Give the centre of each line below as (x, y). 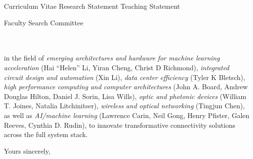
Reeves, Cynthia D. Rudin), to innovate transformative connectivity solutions (120, 125)
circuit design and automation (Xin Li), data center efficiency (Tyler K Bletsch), (125, 77)
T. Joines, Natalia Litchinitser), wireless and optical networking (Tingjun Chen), (125, 106)
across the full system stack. (46, 134)
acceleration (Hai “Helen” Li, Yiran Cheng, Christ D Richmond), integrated (117, 67)
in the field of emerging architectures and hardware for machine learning (112, 58)
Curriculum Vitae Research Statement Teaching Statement (92, 6)
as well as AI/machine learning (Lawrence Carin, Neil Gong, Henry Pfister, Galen (127, 115)
